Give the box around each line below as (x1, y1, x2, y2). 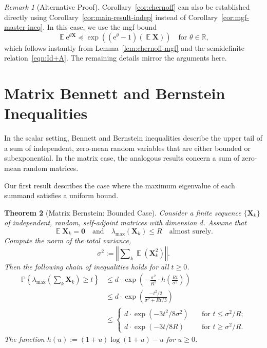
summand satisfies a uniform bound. (4, 190, 119, 201)
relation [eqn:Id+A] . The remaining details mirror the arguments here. (4, 52, 227, 63)
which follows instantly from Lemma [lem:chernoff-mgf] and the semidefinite (4, 42, 244, 53)
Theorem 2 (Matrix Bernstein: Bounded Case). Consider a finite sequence (4, 207, 241, 218)
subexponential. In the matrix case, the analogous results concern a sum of (4, 152, 240, 163)
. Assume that (203, 217, 247, 228)
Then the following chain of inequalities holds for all (4, 261, 169, 272)
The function (4, 333, 45, 344)
